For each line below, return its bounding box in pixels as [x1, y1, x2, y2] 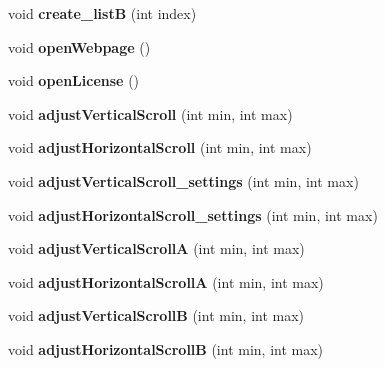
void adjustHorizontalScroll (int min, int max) [8, 137, 312, 158]
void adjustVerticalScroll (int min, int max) [8, 103, 293, 124]
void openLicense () [8, 70, 140, 91]
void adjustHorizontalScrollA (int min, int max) [8, 271, 324, 292]
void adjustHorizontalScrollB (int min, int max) [8, 338, 324, 359]
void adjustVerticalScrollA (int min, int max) [8, 238, 305, 259]
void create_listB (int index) [8, 3, 197, 23]
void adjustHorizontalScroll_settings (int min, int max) [8, 204, 378, 225]
